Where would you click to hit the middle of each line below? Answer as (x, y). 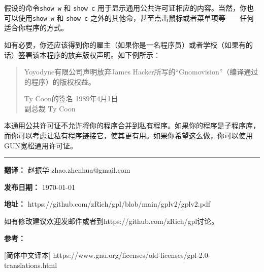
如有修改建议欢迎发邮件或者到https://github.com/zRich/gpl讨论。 (111, 221)
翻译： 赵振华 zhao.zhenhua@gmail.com (67, 170)
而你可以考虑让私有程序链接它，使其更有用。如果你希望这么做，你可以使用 (128, 135)
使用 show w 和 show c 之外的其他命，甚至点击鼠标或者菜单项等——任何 (136, 17)
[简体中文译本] (27, 255)
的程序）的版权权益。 (60, 81)
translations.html (31, 265)
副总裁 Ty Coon (50, 108)
